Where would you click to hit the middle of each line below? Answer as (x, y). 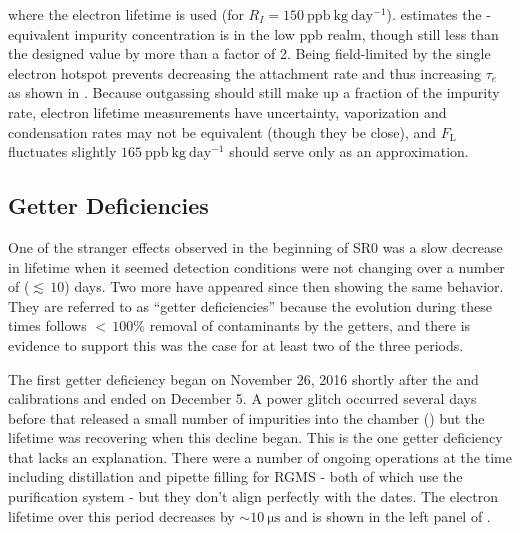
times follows (47, 325)
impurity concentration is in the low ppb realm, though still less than (286, 33)
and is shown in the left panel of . (387, 515)
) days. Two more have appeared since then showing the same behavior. (284, 286)
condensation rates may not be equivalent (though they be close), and (222, 131)
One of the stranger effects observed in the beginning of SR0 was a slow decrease (255, 246)
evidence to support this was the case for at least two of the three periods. (236, 344)
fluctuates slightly (62, 151)
